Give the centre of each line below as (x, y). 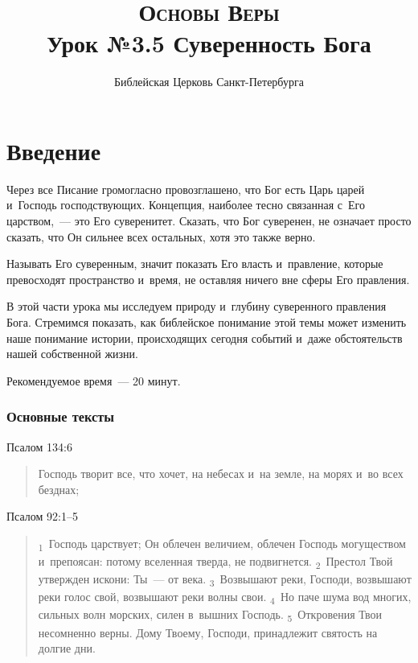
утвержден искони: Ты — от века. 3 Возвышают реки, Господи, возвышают (225, 580)
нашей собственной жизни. (72, 354)
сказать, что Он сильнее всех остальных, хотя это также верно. (161, 236)
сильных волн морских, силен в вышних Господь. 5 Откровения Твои (210, 616)
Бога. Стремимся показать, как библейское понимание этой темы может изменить (207, 322)
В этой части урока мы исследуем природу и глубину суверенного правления (197, 306)
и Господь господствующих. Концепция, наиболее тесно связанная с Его (186, 205)
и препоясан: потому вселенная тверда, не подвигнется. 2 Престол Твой (215, 562)
